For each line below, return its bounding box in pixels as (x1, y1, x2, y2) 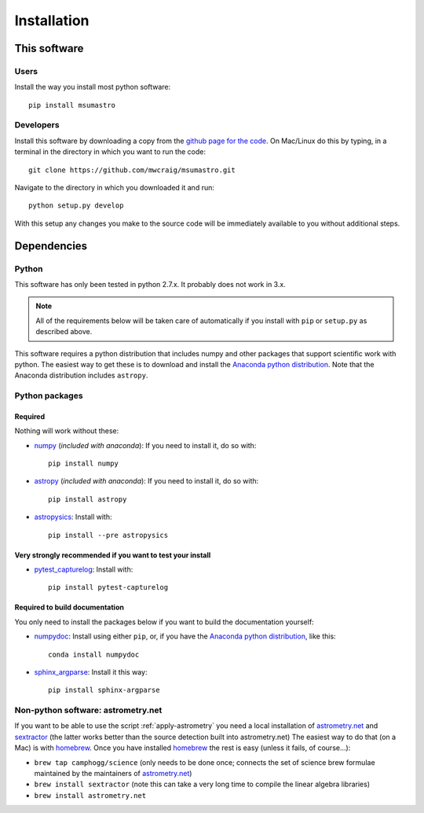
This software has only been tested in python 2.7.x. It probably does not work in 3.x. (14, 279, 286, 289)
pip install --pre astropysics (48, 531, 169, 539)
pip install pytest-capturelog (48, 583, 169, 592)
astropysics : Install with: (34, 512, 112, 522)
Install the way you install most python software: (14, 83, 171, 92)
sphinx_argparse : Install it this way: (34, 667, 148, 676)
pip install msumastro (28, 101, 116, 109)
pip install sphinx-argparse (48, 686, 160, 695)
